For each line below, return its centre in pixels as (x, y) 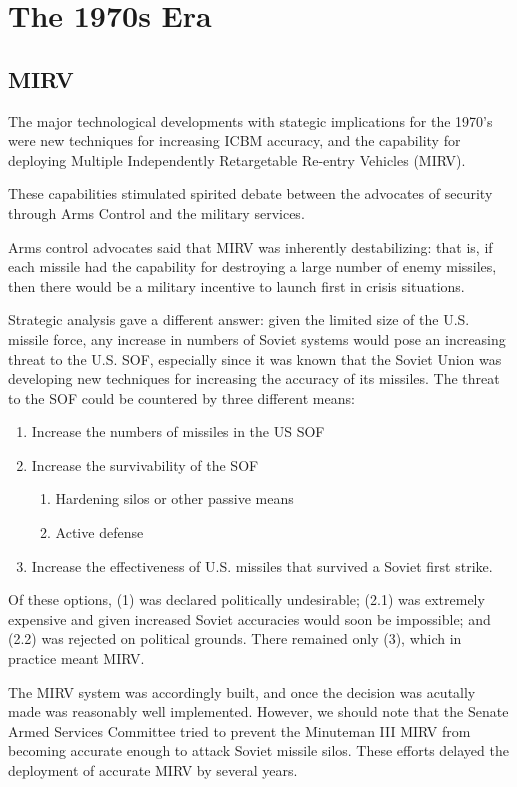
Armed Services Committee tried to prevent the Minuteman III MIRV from (239, 730)
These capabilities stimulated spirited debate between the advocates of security (250, 193)
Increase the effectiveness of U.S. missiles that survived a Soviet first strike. (262, 565)
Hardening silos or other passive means (174, 498)
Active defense (99, 532)
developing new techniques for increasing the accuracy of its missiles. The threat (254, 378)
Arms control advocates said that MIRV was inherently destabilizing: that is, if (250, 246)
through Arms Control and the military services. (156, 212)
